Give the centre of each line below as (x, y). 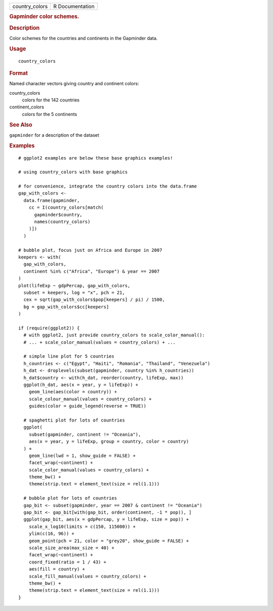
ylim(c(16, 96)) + (52, 534)
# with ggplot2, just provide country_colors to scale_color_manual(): (114, 335)
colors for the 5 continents (50, 114)
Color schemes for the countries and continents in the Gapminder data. (83, 38)
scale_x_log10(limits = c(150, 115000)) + (82, 526)
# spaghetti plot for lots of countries (74, 420)
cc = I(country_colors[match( (66, 207)
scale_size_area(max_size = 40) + (72, 548)
